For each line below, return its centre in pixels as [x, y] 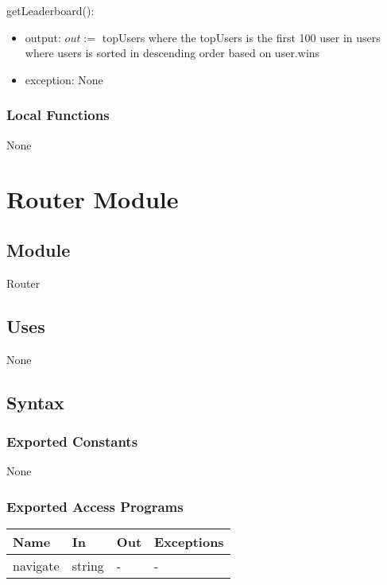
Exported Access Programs [95, 506]
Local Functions [58, 115]
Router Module [93, 199]
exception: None [64, 79]
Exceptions [189, 541]
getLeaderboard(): [50, 10]
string [88, 565]
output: [43, 37]
